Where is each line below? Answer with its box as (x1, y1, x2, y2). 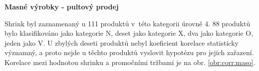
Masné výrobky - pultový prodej (4, 1, 119, 11)
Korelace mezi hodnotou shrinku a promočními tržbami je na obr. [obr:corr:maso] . (4, 57, 256, 67)
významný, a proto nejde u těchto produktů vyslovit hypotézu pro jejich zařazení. (4, 47, 254, 58)
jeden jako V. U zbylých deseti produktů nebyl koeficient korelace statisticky (4, 37, 239, 48)
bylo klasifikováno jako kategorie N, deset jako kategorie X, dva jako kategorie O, (4, 28, 254, 38)
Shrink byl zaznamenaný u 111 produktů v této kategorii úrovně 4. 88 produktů (4, 18, 251, 28)
